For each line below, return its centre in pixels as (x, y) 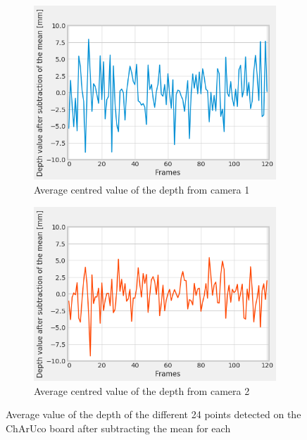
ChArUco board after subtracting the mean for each (118, 428)
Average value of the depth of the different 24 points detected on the (153, 414)
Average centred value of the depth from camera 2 (142, 390)
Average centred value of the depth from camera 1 (142, 189)
